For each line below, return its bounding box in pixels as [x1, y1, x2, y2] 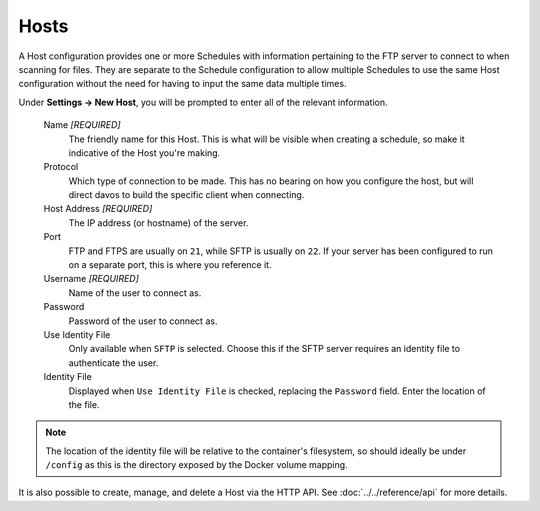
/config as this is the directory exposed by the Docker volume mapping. [45, 459, 349, 471]
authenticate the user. [68, 356, 159, 369]
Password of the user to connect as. [68, 315, 218, 327]
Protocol [43, 161, 79, 173]
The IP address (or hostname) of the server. [68, 216, 249, 229]
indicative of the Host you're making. [68, 146, 221, 159]
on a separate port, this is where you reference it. [68, 259, 272, 271]
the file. [68, 398, 100, 410]
